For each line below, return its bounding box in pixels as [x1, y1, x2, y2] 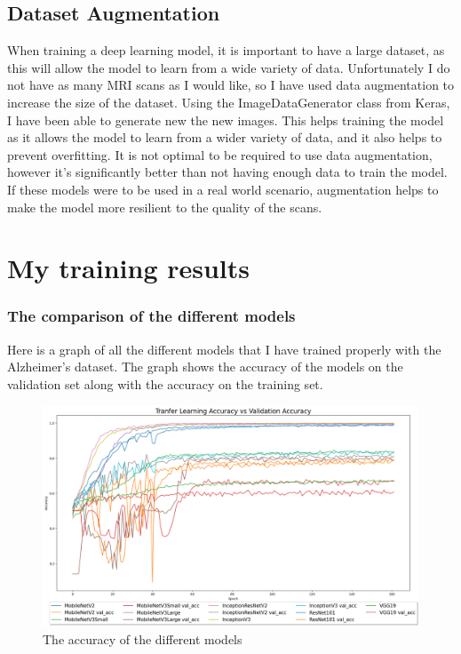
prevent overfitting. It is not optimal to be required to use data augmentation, [7, 145, 433, 163]
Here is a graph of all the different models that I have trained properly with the [7, 339, 441, 358]
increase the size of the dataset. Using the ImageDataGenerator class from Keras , [7, 92, 450, 111]
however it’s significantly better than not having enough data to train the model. [7, 163, 448, 181]
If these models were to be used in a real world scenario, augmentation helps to [7, 179, 439, 198]
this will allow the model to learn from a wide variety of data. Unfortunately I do [7, 58, 450, 76]
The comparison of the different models [7, 305, 296, 327]
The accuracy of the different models [43, 629, 242, 648]
